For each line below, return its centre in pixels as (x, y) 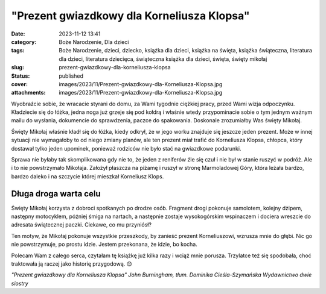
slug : (18, 67)
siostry (20, 283)
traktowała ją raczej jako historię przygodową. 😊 (72, 264)
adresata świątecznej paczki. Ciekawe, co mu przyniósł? (81, 225)
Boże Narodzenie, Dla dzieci (94, 42)
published (71, 76)
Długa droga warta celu (56, 194)
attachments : (28, 93)
